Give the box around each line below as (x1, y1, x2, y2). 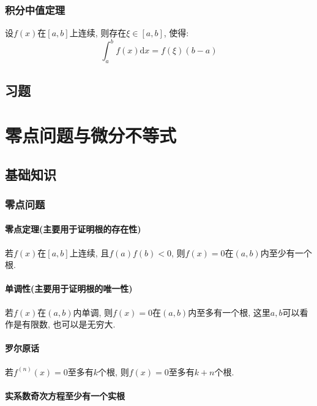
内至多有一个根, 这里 (188, 305, 270, 318)
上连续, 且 (69, 246, 110, 259)
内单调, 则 (73, 305, 113, 318)
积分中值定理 (5, 2, 65, 17)
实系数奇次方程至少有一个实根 (5, 389, 125, 402)
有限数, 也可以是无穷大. (21, 318, 116, 331)
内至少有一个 (260, 246, 312, 259)
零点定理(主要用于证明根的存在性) (5, 223, 141, 236)
